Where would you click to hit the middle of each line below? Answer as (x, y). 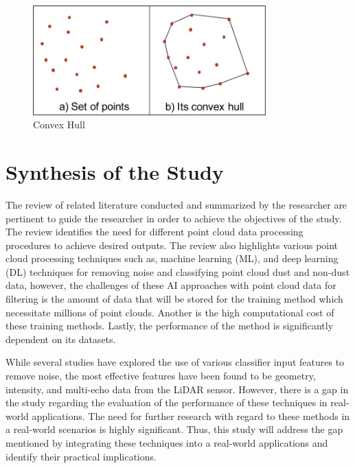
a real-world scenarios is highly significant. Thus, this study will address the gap (174, 429)
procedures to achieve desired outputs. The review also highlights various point (172, 245)
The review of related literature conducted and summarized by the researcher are (176, 204)
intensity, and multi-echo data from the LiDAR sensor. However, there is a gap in (177, 389)
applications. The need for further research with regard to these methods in (191, 416)
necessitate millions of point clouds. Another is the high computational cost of (170, 312)
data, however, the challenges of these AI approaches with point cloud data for (171, 285)
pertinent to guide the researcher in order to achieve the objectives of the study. (174, 218)
